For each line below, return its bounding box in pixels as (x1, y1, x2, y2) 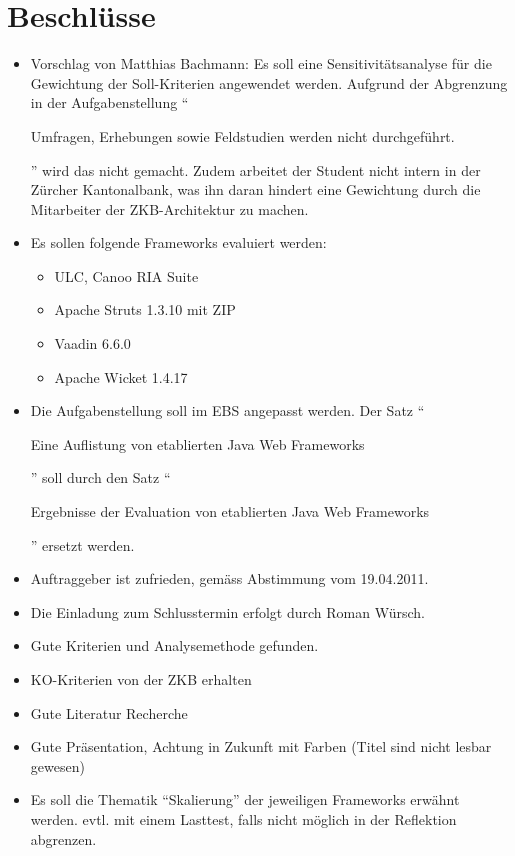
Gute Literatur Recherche (30, 702, 188, 723)
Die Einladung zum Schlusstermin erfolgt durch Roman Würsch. (30, 601, 425, 622)
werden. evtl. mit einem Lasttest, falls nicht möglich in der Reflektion (30, 808, 457, 829)
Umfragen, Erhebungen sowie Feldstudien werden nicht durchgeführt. (30, 125, 455, 146)
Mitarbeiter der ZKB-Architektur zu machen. (30, 198, 309, 219)
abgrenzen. (30, 828, 97, 849)
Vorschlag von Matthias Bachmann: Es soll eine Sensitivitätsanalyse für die (30, 53, 492, 74)
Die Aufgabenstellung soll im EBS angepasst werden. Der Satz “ (30, 400, 425, 421)
